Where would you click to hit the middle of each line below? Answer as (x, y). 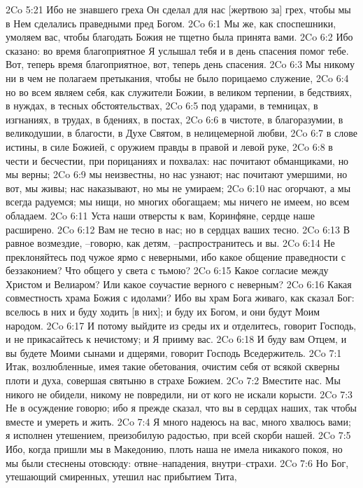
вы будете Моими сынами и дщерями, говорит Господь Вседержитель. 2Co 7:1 (174, 352)
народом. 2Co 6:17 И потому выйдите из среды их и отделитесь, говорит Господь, (181, 325)
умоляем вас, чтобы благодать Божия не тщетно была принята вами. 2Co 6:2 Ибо (179, 37)
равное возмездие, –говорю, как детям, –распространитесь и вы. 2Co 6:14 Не (170, 243)
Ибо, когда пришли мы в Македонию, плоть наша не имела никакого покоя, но (174, 449)
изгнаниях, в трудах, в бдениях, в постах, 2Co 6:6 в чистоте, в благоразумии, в (175, 119)
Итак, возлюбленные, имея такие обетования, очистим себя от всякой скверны (173, 366)
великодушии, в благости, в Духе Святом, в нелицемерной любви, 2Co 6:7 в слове (181, 133)
